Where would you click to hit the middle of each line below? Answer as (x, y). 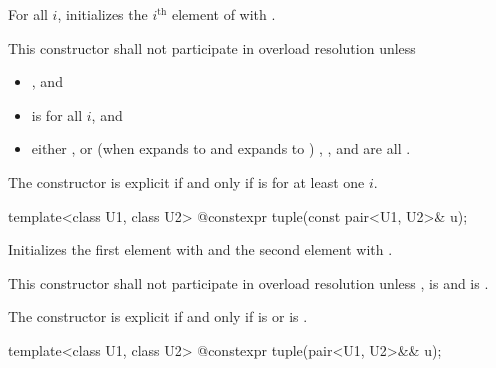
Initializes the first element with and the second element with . (200, 249)
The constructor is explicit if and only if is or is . (158, 316)
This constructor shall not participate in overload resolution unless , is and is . (248, 282)
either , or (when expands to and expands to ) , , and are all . (221, 148)
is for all (57, 114)
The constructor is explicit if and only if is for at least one (186, 181)
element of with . (223, 14)
